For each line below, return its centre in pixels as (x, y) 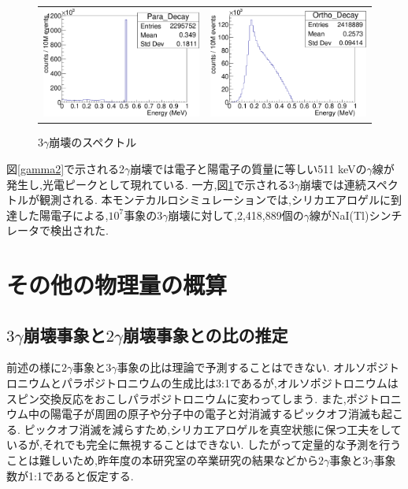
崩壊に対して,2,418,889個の (236, 215)
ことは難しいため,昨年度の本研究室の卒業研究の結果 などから (162, 460)
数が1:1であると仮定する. (70, 475)
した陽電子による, (63, 215)
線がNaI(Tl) (339, 215)
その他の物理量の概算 (117, 285)
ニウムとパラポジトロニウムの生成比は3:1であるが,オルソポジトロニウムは (208, 383)
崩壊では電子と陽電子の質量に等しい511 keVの (249, 168)
